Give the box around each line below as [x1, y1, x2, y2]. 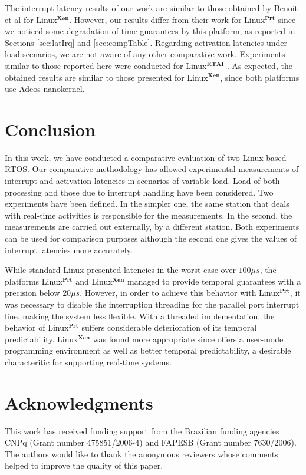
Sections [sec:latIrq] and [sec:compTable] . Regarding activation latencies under [5, 36, 287, 48]
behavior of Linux [5, 321, 69, 334]
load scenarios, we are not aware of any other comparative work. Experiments [5, 48, 285, 60]
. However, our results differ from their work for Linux [69, 13, 265, 25]
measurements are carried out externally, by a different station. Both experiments [5, 220, 300, 233]
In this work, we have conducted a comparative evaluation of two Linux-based [5, 151, 287, 163]
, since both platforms [220, 71, 300, 83]
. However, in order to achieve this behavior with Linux [80, 286, 280, 299]
